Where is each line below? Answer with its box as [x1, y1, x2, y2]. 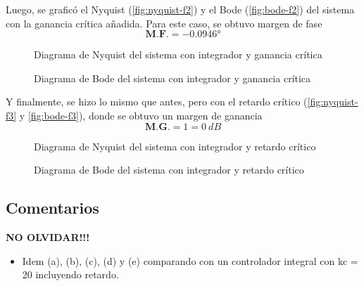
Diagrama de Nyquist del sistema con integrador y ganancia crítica [34, 47, 322, 62]
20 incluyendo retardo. [22, 267, 119, 282]
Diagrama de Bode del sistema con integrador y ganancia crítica [34, 70, 311, 85]
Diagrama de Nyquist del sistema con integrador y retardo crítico [34, 138, 316, 153]
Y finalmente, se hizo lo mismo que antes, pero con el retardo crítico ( [6, 94, 308, 109]
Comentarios [6, 197, 99, 219]
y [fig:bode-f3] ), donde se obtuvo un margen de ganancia [19, 108, 263, 122]
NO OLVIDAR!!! [6, 229, 90, 244]
